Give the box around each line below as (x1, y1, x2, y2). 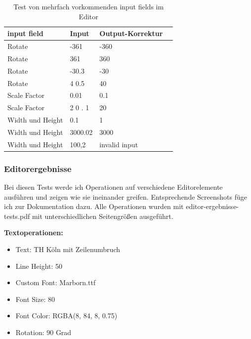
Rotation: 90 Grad (15, 327, 72, 338)
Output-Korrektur (99, 28, 163, 39)
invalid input (99, 139, 138, 149)
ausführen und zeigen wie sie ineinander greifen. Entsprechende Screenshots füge (4, 191, 247, 202)
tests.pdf (4, 211, 30, 221)
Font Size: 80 (15, 294, 55, 304)
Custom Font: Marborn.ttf (15, 277, 96, 288)
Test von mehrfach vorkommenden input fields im (13, 1, 164, 11)
